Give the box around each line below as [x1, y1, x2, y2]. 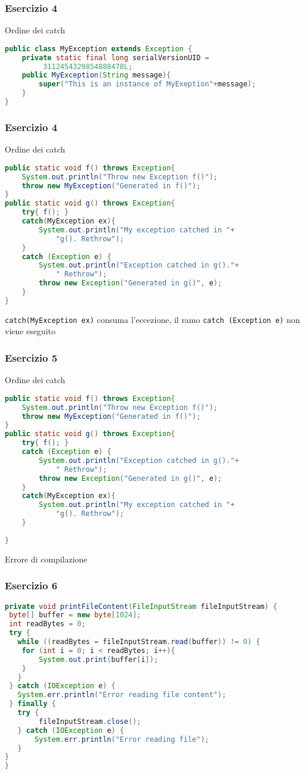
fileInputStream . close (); [39, 717, 142, 726]
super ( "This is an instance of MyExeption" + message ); [39, 80, 256, 89]
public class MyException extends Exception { [5, 44, 193, 53]
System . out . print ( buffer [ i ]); [39, 655, 158, 664]
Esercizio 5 [5, 350, 58, 365]
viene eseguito [5, 325, 56, 337]
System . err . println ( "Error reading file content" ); [17, 691, 227, 700]
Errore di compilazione [5, 552, 87, 565]
